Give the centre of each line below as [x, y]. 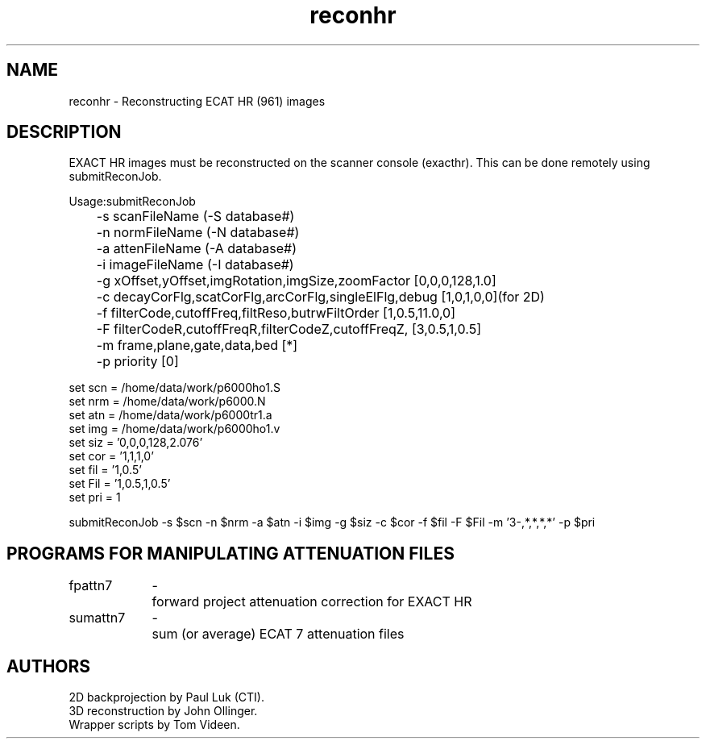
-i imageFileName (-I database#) [195, 265]
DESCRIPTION [64, 132]
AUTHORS [49, 666]
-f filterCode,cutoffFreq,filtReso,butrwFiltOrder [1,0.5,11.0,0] [276, 313]
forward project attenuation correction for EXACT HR [312, 602]
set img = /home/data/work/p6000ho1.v [174, 429]
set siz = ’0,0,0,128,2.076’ [136, 443]
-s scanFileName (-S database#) [195, 216]
